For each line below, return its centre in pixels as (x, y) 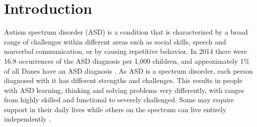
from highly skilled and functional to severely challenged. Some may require (119, 100)
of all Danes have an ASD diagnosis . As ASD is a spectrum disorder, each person (128, 70)
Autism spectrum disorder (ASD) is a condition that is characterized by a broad (126, 32)
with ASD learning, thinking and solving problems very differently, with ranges (124, 90)
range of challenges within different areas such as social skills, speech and (115, 41)
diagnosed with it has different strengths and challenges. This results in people (123, 80)
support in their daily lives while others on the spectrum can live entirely (115, 109)
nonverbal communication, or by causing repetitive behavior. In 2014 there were (126, 51)
